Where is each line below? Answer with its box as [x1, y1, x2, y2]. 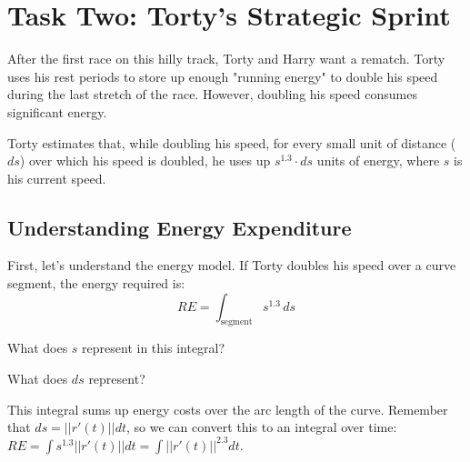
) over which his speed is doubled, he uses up [19, 151, 271, 170]
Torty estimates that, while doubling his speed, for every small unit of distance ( [7, 133, 456, 152]
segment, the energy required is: [7, 274, 185, 293]
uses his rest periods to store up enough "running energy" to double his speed [7, 66, 438, 85]
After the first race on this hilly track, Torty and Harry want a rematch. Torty [7, 49, 445, 68]
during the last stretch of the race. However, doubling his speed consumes [7, 85, 417, 104]
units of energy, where [316, 151, 440, 170]
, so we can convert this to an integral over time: [125, 417, 397, 437]
